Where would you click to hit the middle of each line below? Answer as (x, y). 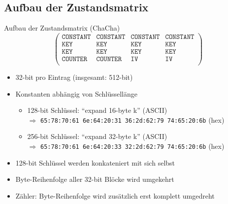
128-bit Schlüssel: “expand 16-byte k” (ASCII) (97, 110)
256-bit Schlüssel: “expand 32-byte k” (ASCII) (97, 136)
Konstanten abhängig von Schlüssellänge (76, 93)
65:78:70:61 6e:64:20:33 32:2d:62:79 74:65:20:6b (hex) (132, 146)
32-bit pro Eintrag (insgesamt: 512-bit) (74, 77)
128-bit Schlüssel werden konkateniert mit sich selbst (95, 162)
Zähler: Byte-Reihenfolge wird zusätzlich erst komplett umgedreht (115, 195)
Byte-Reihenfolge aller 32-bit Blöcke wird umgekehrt (95, 179)
